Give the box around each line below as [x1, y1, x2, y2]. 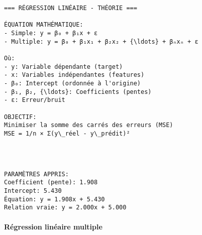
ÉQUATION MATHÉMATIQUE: [4, 21, 83, 29]
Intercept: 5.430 [4, 187, 62, 195]
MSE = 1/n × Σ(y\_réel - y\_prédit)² [4, 130, 130, 137]
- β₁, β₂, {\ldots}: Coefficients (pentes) [4, 88, 152, 95]
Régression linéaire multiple [4, 221, 103, 231]
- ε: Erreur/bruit [4, 96, 65, 104]
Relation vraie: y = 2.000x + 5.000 [4, 204, 127, 211]
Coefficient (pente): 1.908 [4, 179, 98, 186]
